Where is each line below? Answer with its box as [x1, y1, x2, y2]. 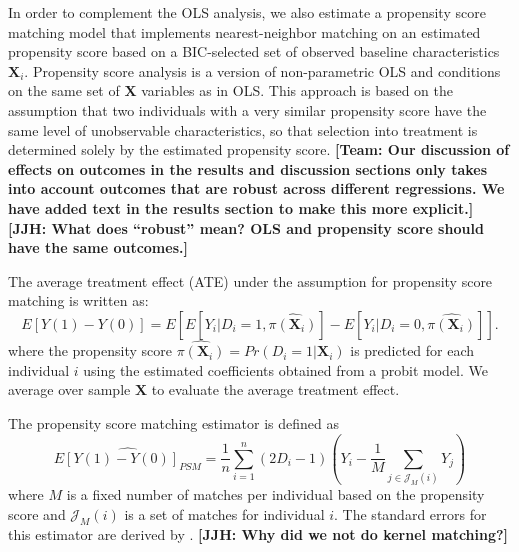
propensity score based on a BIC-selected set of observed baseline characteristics [8, 41, 500, 62]
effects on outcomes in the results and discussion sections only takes [8, 158, 488, 179]
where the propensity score [8, 340, 172, 361]
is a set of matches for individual [124, 503, 325, 524]
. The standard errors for [334, 503, 487, 524]
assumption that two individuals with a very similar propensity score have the [8, 99, 487, 120]
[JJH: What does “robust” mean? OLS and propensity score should [8, 217, 484, 238]
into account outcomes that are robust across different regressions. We [8, 178, 505, 199]
